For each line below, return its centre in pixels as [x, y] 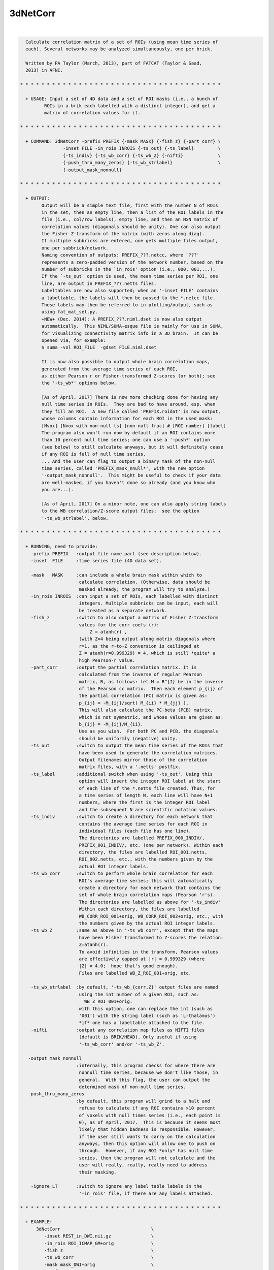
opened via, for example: [74, 340]
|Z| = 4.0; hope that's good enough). [128, 966]
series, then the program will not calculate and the [147, 1158]
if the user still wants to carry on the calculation [147, 1136]
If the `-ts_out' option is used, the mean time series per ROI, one [130, 276]
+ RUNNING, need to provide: [62, 547]
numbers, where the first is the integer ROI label [145, 802]
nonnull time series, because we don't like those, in [148, 1073]
